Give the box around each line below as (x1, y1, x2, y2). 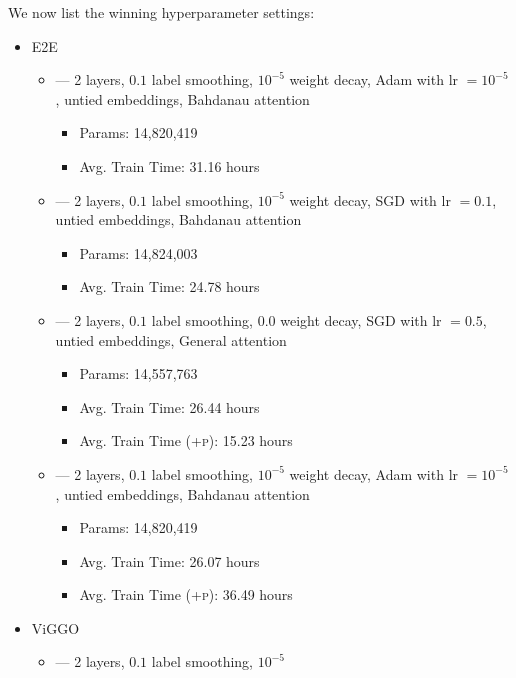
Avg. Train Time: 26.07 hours (79, 550, 260, 571)
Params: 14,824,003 (79, 242, 198, 263)
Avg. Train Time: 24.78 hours (79, 276, 260, 297)
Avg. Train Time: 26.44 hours (79, 396, 260, 417)
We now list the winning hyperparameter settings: (8, 2, 315, 22)
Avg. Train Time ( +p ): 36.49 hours (79, 584, 293, 605)
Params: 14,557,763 (79, 363, 198, 384)
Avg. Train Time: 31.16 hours (79, 155, 260, 176)
